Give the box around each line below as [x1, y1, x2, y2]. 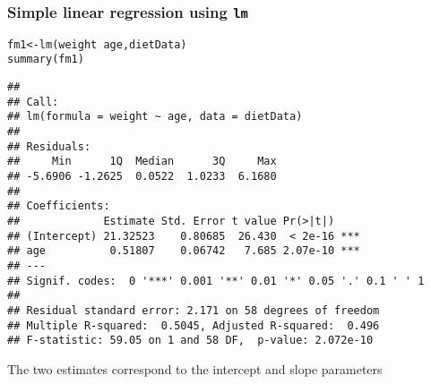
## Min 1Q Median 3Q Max [7, 155, 277, 168]
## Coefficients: [7, 200, 110, 213]
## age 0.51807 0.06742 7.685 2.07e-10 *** [7, 244, 360, 258]
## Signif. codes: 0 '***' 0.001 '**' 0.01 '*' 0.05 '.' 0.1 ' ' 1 [7, 274, 425, 287]
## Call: [7, 95, 59, 108]
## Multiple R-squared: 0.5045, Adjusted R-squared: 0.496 [7, 319, 380, 332]
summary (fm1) [7, 53, 84, 66]
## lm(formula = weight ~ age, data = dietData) [7, 110, 303, 124]
